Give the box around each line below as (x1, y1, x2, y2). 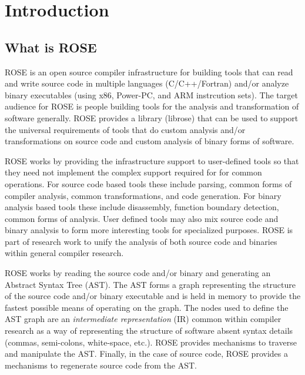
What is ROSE (5, 38, 97, 56)
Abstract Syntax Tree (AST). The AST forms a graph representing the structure (5, 278, 296, 290)
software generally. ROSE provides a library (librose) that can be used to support (5, 111, 299, 124)
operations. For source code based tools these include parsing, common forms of (5, 177, 292, 190)
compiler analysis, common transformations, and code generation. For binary (5, 189, 281, 201)
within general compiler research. (5, 247, 124, 259)
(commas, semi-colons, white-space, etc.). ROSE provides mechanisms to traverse (5, 336, 297, 348)
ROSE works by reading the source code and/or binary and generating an (5, 267, 271, 279)
